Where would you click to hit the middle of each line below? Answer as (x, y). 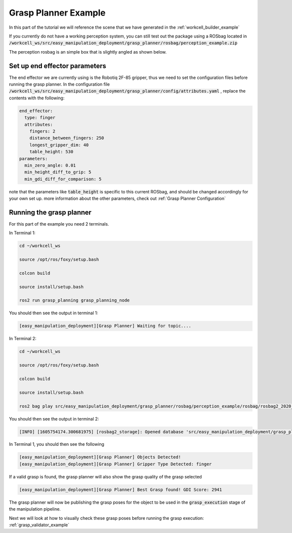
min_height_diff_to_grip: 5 (58, 172)
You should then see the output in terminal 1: (54, 313)
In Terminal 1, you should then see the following (57, 444)
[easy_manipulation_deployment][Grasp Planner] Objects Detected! (100, 457)
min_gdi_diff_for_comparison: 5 (63, 179)
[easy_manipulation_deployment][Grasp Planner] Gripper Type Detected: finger (115, 464)
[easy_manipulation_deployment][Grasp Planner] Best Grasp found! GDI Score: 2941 (121, 489)
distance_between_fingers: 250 (67, 138)
